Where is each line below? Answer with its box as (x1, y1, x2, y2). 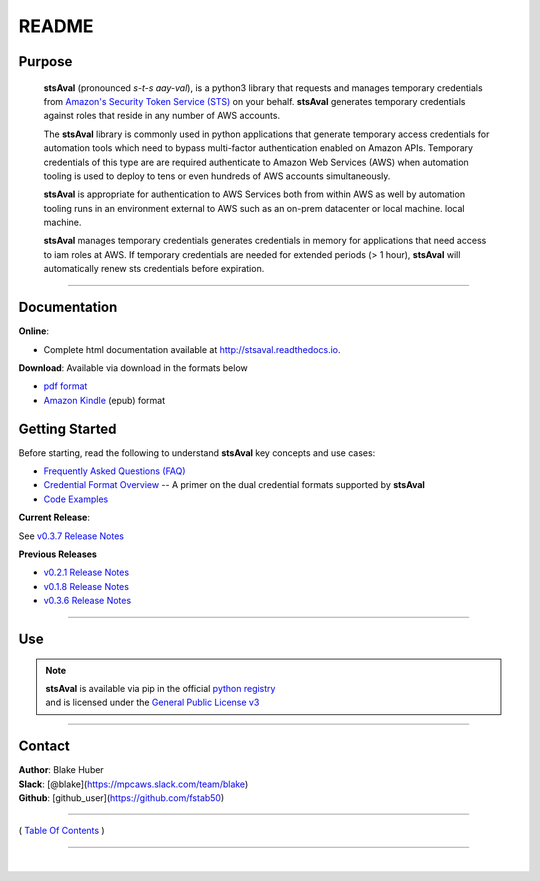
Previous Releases (18, 548, 97, 560)
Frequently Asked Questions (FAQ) (43, 465, 186, 477)
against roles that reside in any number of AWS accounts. (43, 110, 280, 122)
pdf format (43, 380, 88, 392)
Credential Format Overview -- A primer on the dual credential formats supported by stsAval (43, 479, 425, 491)
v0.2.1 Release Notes (43, 566, 130, 579)
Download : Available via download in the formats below (18, 361, 249, 374)
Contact (18, 738, 70, 755)
